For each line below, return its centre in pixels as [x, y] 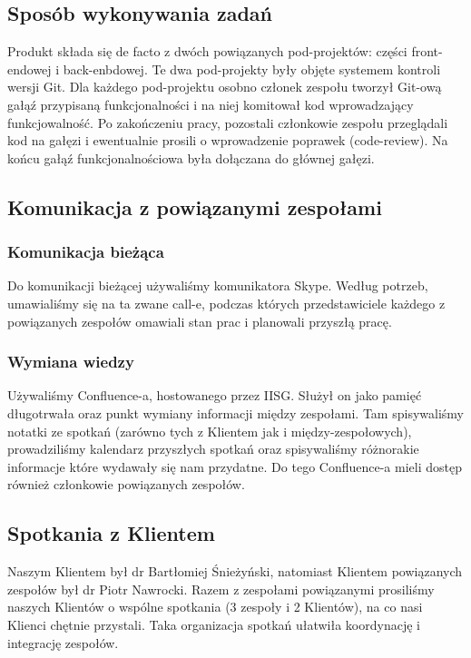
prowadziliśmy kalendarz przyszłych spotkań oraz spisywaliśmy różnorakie [213, 449]
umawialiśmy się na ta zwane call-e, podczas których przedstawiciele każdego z [226, 303]
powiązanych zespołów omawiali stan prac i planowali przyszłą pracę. [200, 321]
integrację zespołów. [63, 642]
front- [427, 51]
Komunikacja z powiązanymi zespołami [195, 206]
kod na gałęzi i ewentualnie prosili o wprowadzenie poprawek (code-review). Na [228, 140]
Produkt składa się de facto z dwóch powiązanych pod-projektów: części [207, 51]
